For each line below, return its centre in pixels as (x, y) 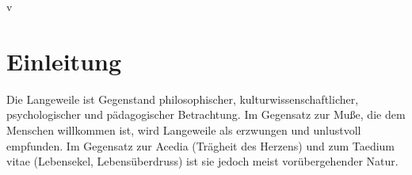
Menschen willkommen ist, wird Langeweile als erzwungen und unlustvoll (184, 129)
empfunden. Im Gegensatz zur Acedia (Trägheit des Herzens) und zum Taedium (201, 145)
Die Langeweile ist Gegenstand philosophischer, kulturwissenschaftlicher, (183, 99)
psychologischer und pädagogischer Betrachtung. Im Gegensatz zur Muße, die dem (206, 114)
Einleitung (64, 61)
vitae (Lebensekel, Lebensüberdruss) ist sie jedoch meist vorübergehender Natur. (202, 161)
